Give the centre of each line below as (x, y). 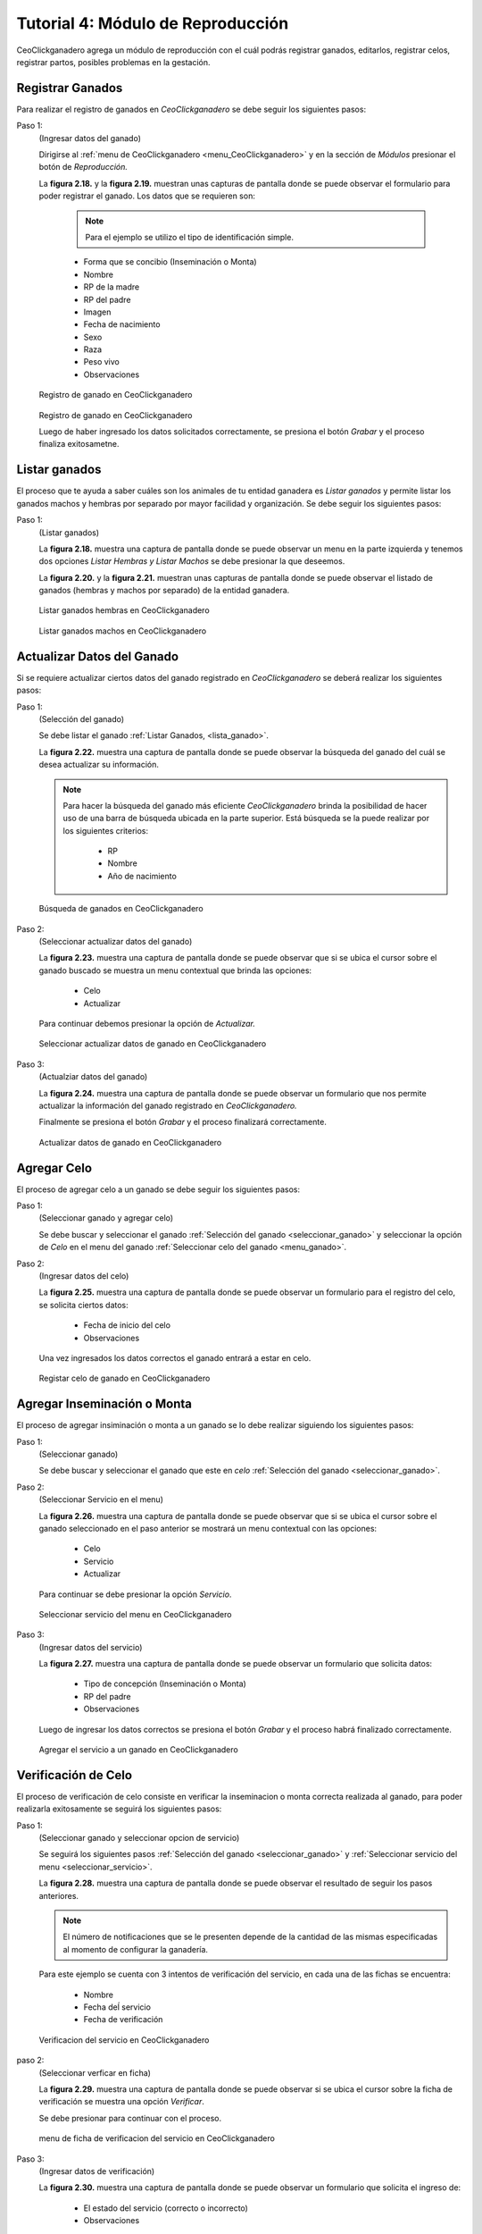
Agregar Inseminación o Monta (104, 1404)
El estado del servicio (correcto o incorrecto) (166, 2208)
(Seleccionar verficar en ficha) (95, 2072)
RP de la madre (112, 287)
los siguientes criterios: (106, 830)
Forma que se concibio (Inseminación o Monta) (170, 262)
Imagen (97, 312)
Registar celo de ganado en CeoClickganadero (125, 1378)
